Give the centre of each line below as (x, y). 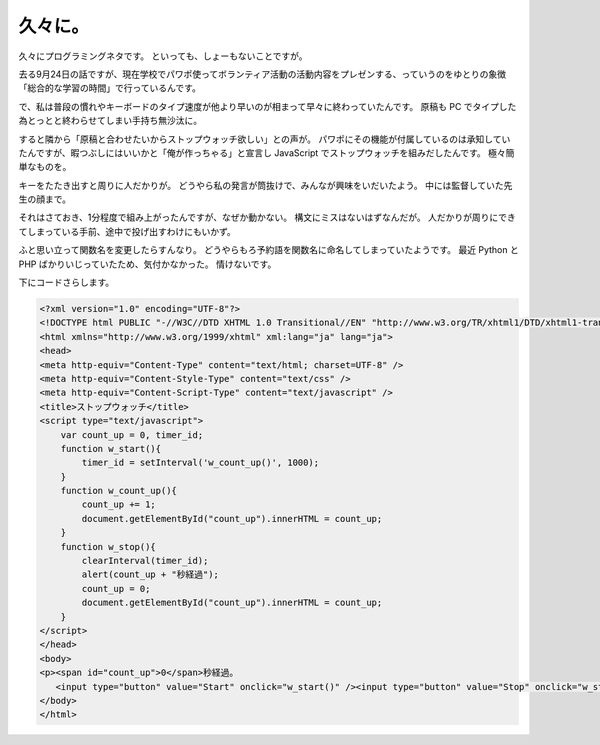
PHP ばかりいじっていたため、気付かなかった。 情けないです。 (147, 264)
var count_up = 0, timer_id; (132, 434)
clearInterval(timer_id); (145, 561)
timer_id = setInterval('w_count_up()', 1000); (200, 463)
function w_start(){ (111, 448)
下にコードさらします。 (66, 282)
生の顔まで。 (45, 199)
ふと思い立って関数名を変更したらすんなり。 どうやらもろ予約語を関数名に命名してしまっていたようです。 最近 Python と (268, 250)
